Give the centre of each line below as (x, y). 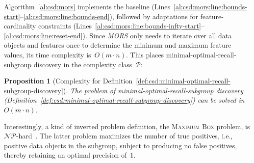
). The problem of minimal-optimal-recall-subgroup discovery (153, 90)
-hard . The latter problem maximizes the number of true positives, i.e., (124, 136)
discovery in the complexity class (83, 64)
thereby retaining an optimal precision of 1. (70, 155)
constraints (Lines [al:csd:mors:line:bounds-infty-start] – (121, 26)
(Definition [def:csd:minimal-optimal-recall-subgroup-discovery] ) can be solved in (124, 100)
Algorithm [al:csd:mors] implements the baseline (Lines (87, 6)
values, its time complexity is (48, 54)
